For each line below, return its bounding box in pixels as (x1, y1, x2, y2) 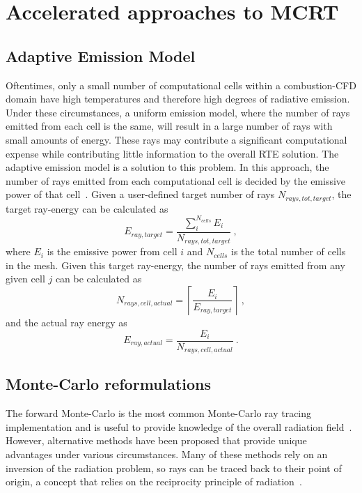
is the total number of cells (230, 244, 346, 259)
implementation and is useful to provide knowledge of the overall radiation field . (6, 419, 352, 434)
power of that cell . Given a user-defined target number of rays (6, 187, 275, 202)
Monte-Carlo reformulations (6, 373, 212, 395)
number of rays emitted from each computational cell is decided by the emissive (6, 173, 346, 188)
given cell (6, 271, 45, 286)
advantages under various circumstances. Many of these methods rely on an (6, 447, 328, 462)
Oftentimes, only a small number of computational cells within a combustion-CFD (6, 77, 356, 92)
